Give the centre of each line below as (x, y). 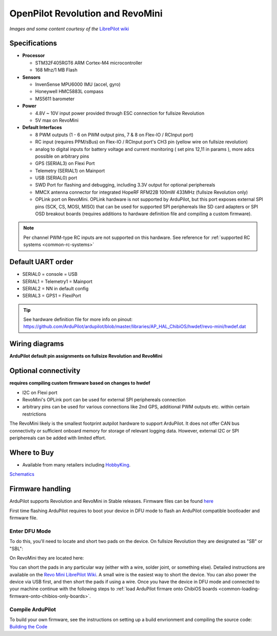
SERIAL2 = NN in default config (55, 288)
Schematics (22, 474)
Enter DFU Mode (30, 531)
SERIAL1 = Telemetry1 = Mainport (57, 281)
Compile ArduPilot (33, 609)
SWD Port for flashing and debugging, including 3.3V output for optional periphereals (125, 185)
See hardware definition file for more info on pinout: (78, 320)
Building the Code (28, 627)
